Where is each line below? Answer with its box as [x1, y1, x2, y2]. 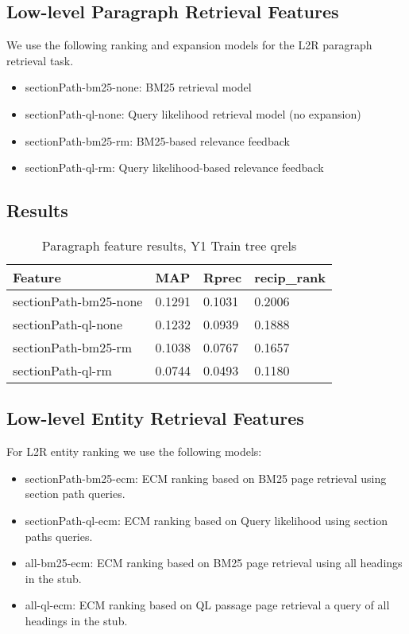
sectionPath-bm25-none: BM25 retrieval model [25, 79, 252, 95]
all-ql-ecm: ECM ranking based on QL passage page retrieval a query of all [25, 597, 390, 613]
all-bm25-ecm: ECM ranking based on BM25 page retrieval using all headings [25, 554, 403, 571]
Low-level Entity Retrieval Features [6, 406, 304, 430]
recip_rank [254, 267, 326, 286]
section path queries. [25, 485, 125, 502]
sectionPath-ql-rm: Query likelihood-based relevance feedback [25, 159, 324, 176]
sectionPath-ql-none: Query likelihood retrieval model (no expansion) [25, 105, 361, 122]
